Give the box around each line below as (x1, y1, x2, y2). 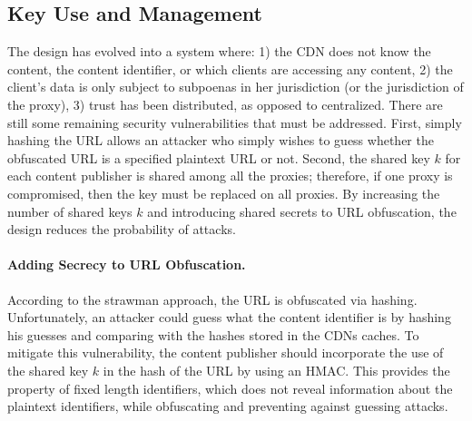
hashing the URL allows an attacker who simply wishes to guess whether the (7, 131, 434, 150)
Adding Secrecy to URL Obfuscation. (7, 255, 246, 274)
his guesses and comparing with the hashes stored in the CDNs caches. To (7, 325, 419, 344)
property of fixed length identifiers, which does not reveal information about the (7, 378, 453, 397)
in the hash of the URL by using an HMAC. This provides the (103, 360, 450, 379)
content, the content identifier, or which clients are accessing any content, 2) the (7, 59, 453, 78)
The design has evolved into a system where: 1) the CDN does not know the (7, 42, 431, 61)
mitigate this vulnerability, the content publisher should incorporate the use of (7, 343, 444, 362)
